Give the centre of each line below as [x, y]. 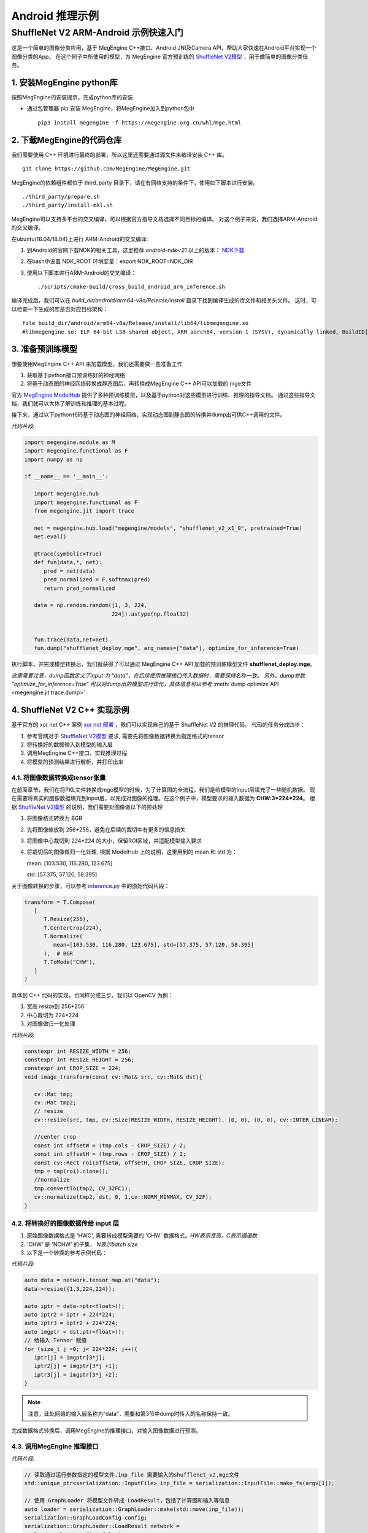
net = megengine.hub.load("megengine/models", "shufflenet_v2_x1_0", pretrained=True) [168, 528]
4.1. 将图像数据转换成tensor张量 [59, 778]
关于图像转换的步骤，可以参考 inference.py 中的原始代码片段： [90, 885]
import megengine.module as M [70, 442]
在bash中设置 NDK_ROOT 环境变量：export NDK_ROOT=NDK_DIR [110, 261]
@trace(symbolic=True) [68, 554]
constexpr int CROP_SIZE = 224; [73, 1068]
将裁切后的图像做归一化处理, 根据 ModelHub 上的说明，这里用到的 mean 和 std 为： [132, 852]
